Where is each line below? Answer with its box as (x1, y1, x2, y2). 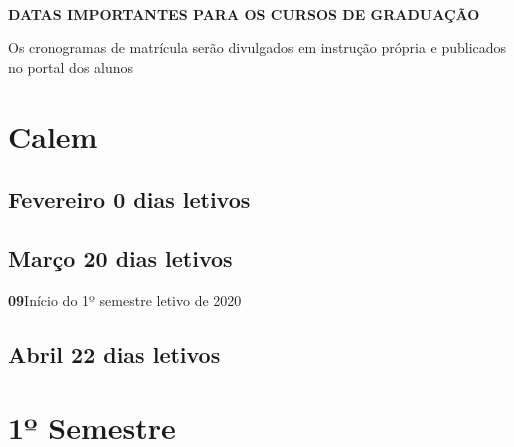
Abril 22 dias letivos (8, 338, 221, 369)
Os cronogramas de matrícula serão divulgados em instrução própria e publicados (8, 37, 507, 58)
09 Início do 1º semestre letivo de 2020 (8, 289, 242, 310)
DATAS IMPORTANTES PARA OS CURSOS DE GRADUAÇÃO (8, 3, 480, 24)
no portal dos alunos (8, 56, 134, 77)
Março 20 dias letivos (8, 242, 233, 273)
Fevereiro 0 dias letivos (8, 184, 251, 215)
